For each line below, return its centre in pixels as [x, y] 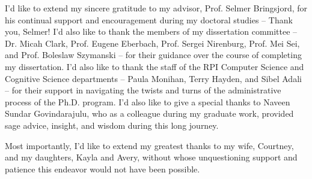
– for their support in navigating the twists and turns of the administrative [143, 90]
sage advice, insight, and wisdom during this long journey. [112, 125]
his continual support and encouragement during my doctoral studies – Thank [149, 19]
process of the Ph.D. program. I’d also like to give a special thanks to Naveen [148, 101]
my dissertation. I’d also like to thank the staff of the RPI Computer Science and [154, 66]
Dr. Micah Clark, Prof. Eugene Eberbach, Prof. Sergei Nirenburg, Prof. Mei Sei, [152, 43]
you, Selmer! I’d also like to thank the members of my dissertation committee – [151, 31]
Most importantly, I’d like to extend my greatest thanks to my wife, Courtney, [149, 145]
